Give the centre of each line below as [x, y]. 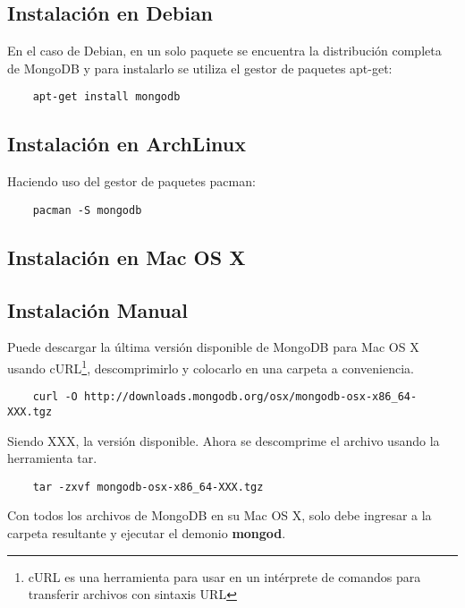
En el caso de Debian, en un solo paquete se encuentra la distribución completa [224, 51]
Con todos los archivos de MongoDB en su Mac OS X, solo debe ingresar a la [220, 515]
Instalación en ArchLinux [127, 144]
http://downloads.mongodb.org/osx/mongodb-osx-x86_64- [250, 397]
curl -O [55, 397]
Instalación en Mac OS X [127, 257]
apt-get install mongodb [106, 97]
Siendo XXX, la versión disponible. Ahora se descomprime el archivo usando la [224, 440]
